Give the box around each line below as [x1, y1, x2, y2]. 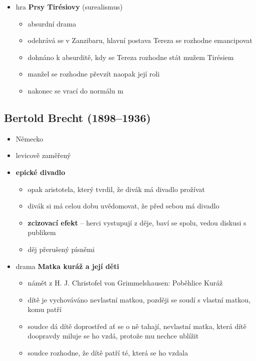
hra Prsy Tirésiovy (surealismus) [15, 1, 123, 11]
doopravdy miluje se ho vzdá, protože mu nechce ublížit [27, 330, 199, 341]
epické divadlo [15, 166, 65, 177]
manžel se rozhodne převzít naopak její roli [27, 68, 160, 79]
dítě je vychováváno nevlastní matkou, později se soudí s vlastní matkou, [27, 294, 250, 304]
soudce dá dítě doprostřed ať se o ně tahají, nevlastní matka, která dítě [27, 320, 246, 331]
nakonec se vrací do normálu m [27, 85, 123, 95]
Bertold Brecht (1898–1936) [4, 109, 151, 125]
